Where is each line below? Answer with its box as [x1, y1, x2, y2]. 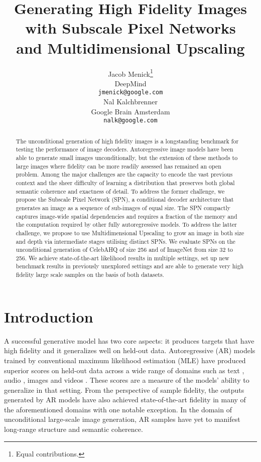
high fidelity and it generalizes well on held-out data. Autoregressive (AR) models [4, 345, 255, 356]
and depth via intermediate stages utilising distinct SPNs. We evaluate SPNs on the [16, 237, 235, 245]
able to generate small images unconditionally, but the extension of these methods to [16, 153, 238, 162]
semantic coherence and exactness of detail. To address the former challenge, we [16, 187, 225, 195]
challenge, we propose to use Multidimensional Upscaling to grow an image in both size [16, 228, 244, 237]
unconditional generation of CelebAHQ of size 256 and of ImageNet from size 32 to [16, 245, 233, 254]
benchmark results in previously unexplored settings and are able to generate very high [16, 262, 244, 270]
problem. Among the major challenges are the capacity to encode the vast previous [16, 170, 233, 179]
